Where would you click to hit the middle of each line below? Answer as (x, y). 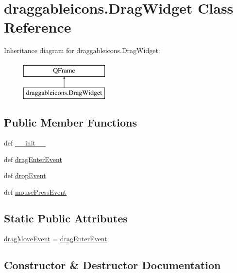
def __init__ (25, 143)
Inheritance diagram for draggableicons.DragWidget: (82, 50)
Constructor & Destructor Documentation (112, 264)
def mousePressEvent (35, 192)
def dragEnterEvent (33, 159)
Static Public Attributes (66, 218)
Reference (38, 27)
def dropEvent (25, 175)
